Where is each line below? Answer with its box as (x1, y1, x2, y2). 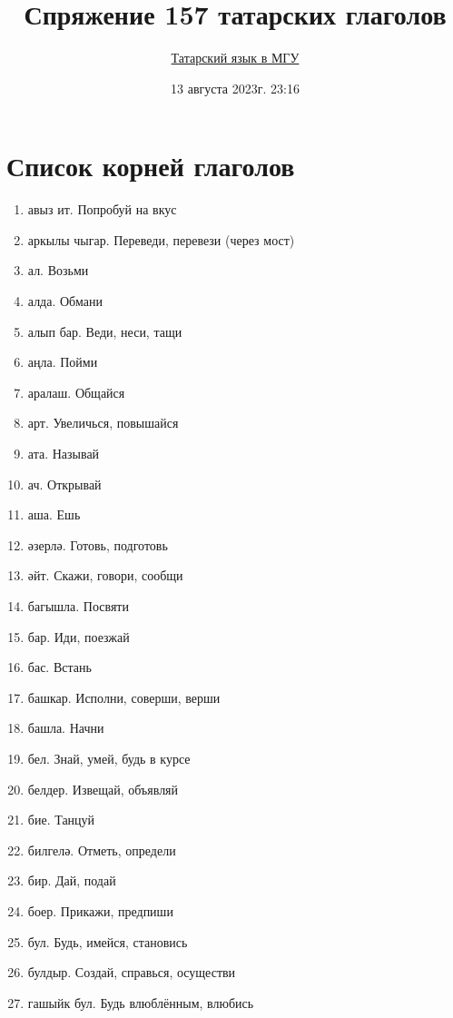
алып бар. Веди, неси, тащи (27, 321, 182, 341)
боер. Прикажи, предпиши (27, 901, 173, 920)
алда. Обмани (27, 292, 103, 311)
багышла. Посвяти (27, 596, 129, 615)
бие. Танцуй (27, 810, 95, 829)
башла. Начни (27, 718, 104, 737)
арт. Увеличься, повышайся (27, 413, 179, 432)
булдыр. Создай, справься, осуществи (27, 963, 236, 982)
